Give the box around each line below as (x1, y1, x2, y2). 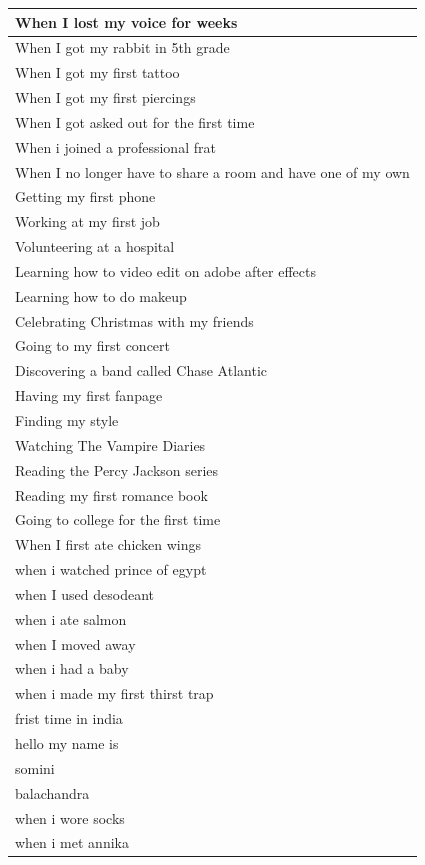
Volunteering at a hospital (15, 236, 175, 257)
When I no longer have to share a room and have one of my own (15, 161, 410, 182)
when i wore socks (15, 807, 125, 828)
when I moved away (15, 633, 136, 654)
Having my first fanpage (15, 385, 163, 406)
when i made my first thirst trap (15, 683, 214, 704)
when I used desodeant (15, 583, 154, 604)
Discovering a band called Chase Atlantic (15, 360, 267, 381)
